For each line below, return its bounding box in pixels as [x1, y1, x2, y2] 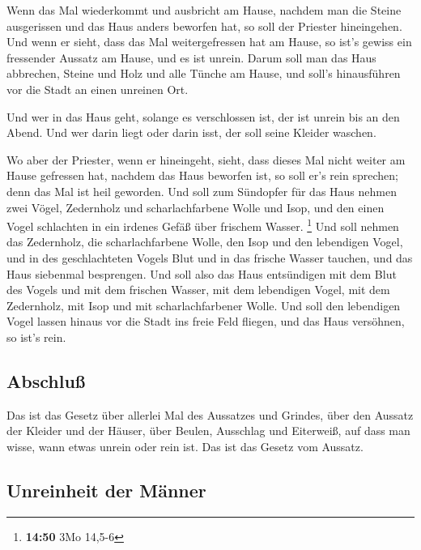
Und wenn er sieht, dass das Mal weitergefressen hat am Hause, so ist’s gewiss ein [6, 33, 412, 50]
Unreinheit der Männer [6, 477, 206, 502]
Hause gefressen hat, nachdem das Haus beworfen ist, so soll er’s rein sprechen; [6, 167, 398, 184]
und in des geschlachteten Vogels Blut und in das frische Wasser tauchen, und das [6, 249, 413, 266]
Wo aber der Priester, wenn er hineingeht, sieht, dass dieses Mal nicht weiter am [6, 151, 406, 168]
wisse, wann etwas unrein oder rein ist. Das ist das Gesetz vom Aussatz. [6, 437, 364, 454]
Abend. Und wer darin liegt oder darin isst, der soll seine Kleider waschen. [6, 124, 376, 141]
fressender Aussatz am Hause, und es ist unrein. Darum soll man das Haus [6, 49, 376, 66]
